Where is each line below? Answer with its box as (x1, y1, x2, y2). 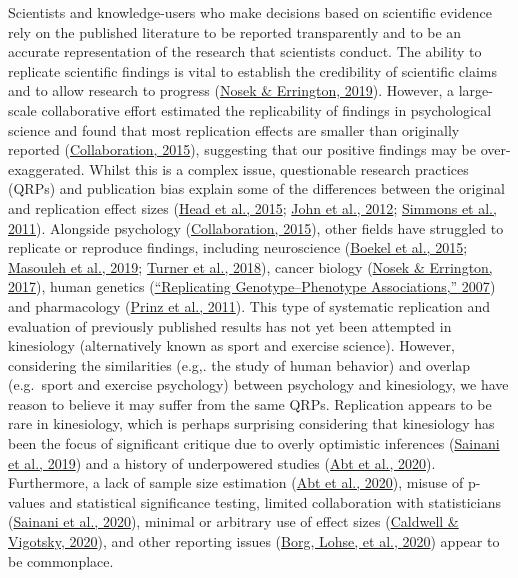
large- (458, 80, 493, 101)
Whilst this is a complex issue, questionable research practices (89, 158, 469, 179)
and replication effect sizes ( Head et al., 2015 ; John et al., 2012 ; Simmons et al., (8, 197, 497, 218)
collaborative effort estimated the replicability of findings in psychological (41, 99, 492, 120)
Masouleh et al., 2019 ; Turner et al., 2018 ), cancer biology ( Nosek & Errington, (8, 256, 493, 277)
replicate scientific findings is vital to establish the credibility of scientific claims (8, 60, 498, 81)
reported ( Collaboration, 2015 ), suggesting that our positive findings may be (8, 139, 476, 160)
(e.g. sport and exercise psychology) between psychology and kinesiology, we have (8, 374, 509, 395)
